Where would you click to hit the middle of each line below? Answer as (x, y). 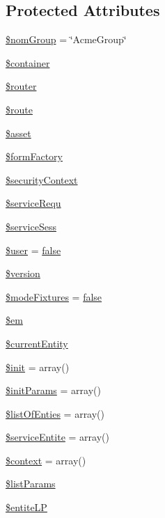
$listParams (31, 484)
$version (23, 273)
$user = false (33, 250)
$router (21, 86)
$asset (18, 133)
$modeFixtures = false (54, 296)
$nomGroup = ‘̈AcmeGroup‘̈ (66, 39)
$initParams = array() (53, 390)
